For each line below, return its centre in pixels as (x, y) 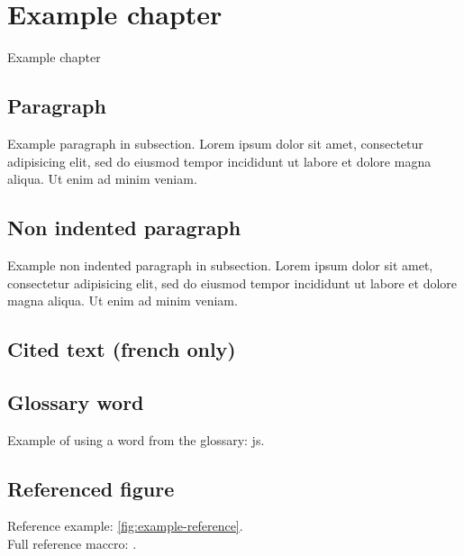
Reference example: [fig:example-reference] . (125, 526)
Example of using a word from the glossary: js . (136, 439)
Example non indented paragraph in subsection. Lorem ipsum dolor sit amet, (220, 264)
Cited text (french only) (122, 349)
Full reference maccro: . (72, 544)
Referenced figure (91, 488)
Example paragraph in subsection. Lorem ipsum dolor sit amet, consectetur (215, 143)
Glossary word (76, 401)
